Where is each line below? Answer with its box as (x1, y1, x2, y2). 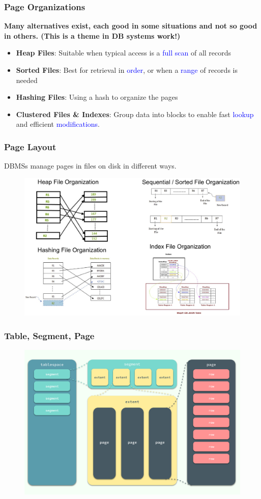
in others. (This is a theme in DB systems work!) (4, 30, 181, 41)
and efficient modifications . (16, 119, 100, 129)
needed (16, 74, 38, 85)
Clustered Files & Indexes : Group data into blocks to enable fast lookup (16, 108, 254, 119)
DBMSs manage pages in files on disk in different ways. (4, 160, 177, 171)
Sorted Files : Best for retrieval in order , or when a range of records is (16, 65, 238, 75)
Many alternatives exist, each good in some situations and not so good (4, 20, 257, 31)
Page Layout (4, 140, 56, 153)
